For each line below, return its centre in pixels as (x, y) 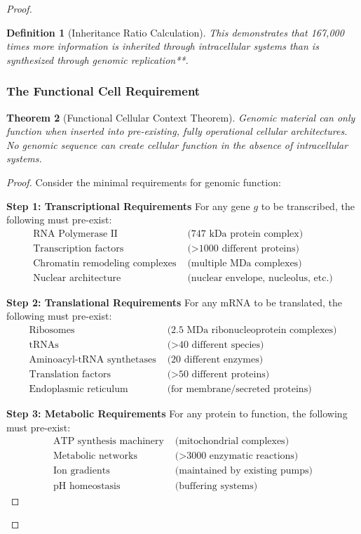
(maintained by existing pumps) (244, 471)
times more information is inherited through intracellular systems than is (163, 46)
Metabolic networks (95, 456)
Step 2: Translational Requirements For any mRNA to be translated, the (174, 302)
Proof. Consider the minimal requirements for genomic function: (144, 182)
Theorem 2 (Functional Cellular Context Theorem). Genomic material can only (181, 117)
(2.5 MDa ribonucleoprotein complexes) (252, 331)
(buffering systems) (216, 486)
